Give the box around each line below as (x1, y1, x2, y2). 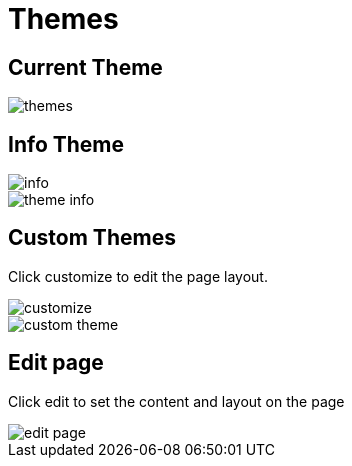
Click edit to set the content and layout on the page (8, 392, 345, 410)
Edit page (8, 350, 104, 376)
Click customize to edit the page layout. (8, 267, 268, 285)
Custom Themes (8, 225, 176, 251)
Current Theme (8, 54, 163, 80)
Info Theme (8, 131, 125, 157)
